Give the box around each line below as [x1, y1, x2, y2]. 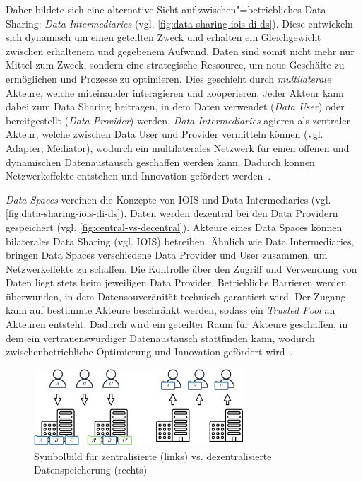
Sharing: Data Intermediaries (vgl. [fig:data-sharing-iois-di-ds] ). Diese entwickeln [6, 16, 353, 30]
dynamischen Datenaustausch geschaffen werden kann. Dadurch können [6, 154, 315, 169]
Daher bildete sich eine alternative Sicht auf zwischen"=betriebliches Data [6, 2, 326, 16]
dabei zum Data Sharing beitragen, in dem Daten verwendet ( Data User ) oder [6, 99, 345, 114]
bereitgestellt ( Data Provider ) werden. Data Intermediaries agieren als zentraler [6, 112, 350, 127]
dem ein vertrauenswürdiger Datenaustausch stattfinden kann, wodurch [6, 330, 315, 345]
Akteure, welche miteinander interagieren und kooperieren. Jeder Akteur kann [6, 85, 344, 100]
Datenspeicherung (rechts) [34, 462, 148, 477]
